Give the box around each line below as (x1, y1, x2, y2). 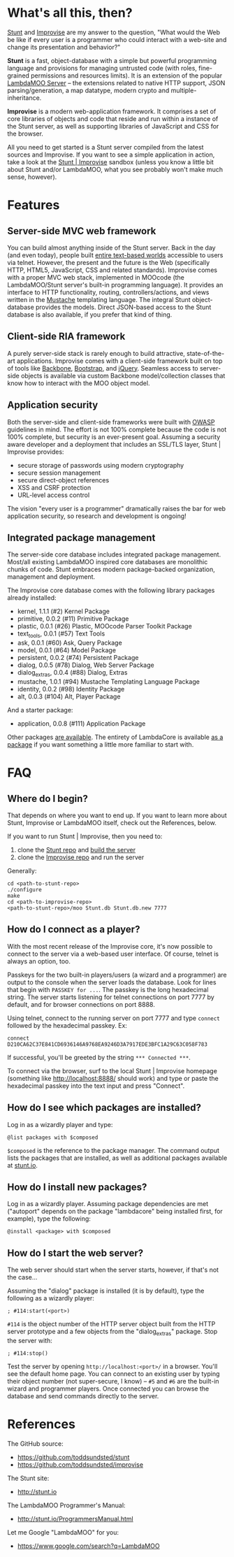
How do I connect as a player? (7, 924, 140, 935)
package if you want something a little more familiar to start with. (7, 740, 194, 749)
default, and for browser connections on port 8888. (7, 1000, 155, 1008)
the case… (7, 1273, 38, 1282)
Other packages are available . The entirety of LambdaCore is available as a (7, 733, 224, 741)
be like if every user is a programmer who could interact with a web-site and (7, 35, 227, 43)
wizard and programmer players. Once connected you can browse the (7, 1384, 210, 1393)
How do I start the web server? (7, 1247, 144, 1259)
